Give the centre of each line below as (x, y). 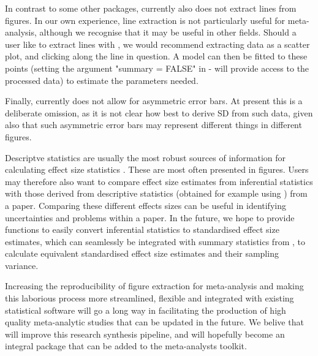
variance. (22, 265)
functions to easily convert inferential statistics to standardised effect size (142, 229)
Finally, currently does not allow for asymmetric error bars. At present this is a (154, 101)
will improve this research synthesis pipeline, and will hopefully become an (145, 334)
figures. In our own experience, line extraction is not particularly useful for (145, 20)
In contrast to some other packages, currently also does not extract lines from (151, 8)
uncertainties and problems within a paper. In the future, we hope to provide (150, 217)
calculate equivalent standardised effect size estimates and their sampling (142, 253)
